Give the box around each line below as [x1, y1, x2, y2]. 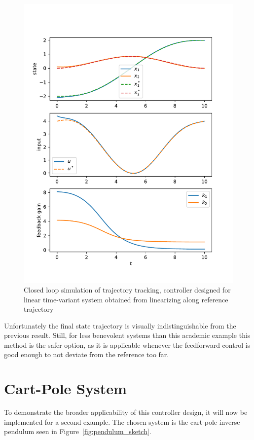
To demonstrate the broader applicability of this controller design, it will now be [4, 407, 248, 417]
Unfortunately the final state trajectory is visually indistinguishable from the [4, 320, 236, 330]
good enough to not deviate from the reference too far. [4, 349, 169, 360]
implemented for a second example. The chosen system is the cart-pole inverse [4, 416, 240, 427]
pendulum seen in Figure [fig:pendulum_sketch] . [4, 426, 151, 437]
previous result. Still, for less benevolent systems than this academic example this [4, 330, 251, 340]
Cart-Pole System [4, 378, 127, 399]
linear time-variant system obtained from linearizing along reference [24, 294, 228, 304]
